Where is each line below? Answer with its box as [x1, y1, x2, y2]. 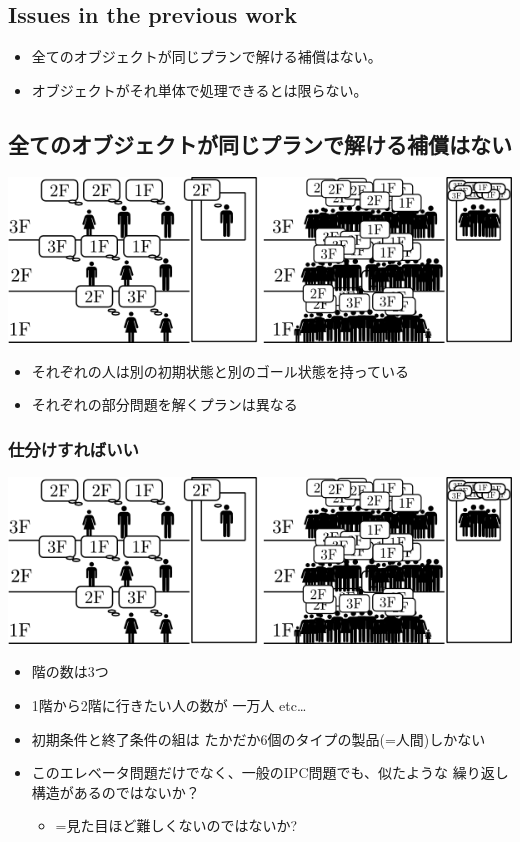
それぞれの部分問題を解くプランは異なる [31, 394, 298, 415]
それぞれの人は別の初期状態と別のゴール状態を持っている [31, 360, 410, 381]
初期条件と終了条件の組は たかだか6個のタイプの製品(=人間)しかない [31, 728, 486, 749]
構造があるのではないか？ [31, 781, 200, 802]
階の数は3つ [31, 661, 109, 682]
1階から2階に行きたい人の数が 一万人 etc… [31, 695, 307, 715]
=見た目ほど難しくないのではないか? [55, 815, 298, 836]
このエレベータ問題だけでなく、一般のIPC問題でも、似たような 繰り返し [31, 762, 509, 783]
